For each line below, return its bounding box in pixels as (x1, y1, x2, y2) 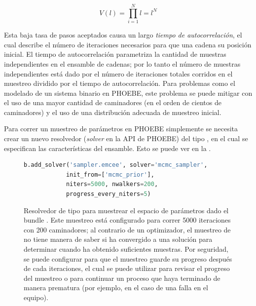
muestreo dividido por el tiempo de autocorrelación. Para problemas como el (4, 78, 235, 88)
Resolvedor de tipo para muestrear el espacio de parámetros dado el (24, 205, 229, 215)
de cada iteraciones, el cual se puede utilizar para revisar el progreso (24, 263, 230, 273)
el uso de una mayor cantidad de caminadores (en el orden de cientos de (4, 97, 221, 108)
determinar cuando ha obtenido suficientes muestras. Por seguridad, (24, 244, 228, 254)
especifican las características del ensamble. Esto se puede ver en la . (4, 143, 211, 153)
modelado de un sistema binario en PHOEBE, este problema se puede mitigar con (4, 87, 253, 98)
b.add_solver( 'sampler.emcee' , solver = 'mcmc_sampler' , (24, 161, 208, 169)
